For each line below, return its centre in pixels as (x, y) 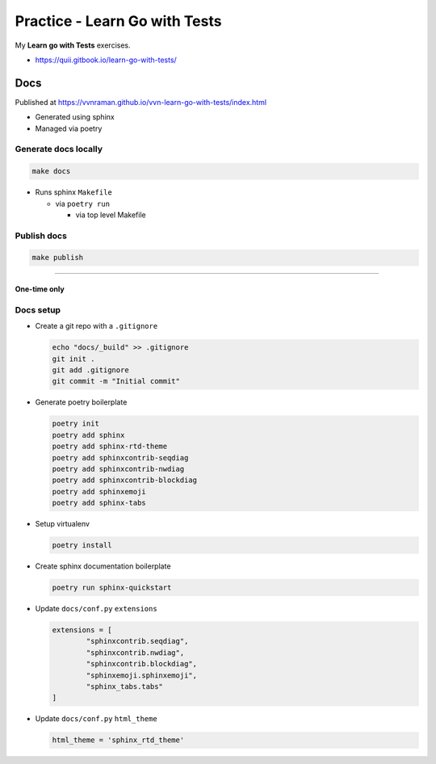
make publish (58, 258)
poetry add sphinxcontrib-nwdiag (118, 469)
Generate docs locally (59, 149)
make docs (51, 171)
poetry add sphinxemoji (99, 491)
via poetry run (83, 204)
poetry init (76, 424)
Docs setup (38, 309)
